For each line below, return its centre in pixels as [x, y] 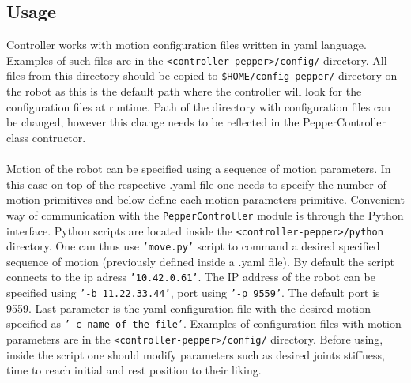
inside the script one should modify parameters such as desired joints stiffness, [196, 354]
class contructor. [46, 137]
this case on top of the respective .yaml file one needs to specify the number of [196, 184]
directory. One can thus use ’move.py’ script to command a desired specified [193, 246]
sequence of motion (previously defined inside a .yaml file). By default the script [200, 261]
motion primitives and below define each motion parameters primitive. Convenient [205, 199]
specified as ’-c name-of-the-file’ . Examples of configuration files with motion [204, 323]
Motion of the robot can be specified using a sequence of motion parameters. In [199, 169]
